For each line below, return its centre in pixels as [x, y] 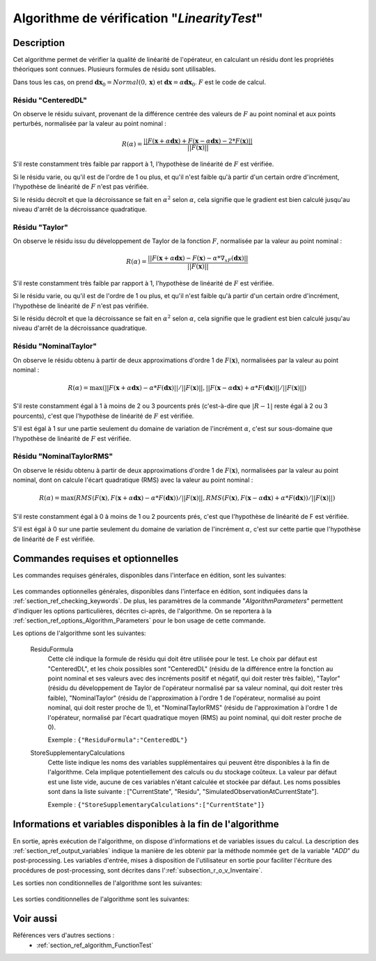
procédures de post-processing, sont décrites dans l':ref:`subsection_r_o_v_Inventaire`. [138, 870]
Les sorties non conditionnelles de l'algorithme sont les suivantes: [107, 883]
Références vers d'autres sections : [64, 935]
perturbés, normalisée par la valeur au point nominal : [90, 124]
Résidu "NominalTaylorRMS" [63, 456]
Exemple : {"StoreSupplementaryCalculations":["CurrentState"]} [156, 804]
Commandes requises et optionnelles [96, 559]
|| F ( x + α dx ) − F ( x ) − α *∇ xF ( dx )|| [198, 259]
